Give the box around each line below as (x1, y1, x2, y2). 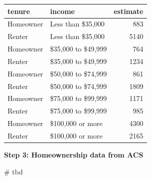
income (50, 5, 75, 16)
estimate (114, 5, 144, 16)
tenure (7, 5, 30, 16)
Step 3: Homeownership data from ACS (4, 149, 144, 160)
